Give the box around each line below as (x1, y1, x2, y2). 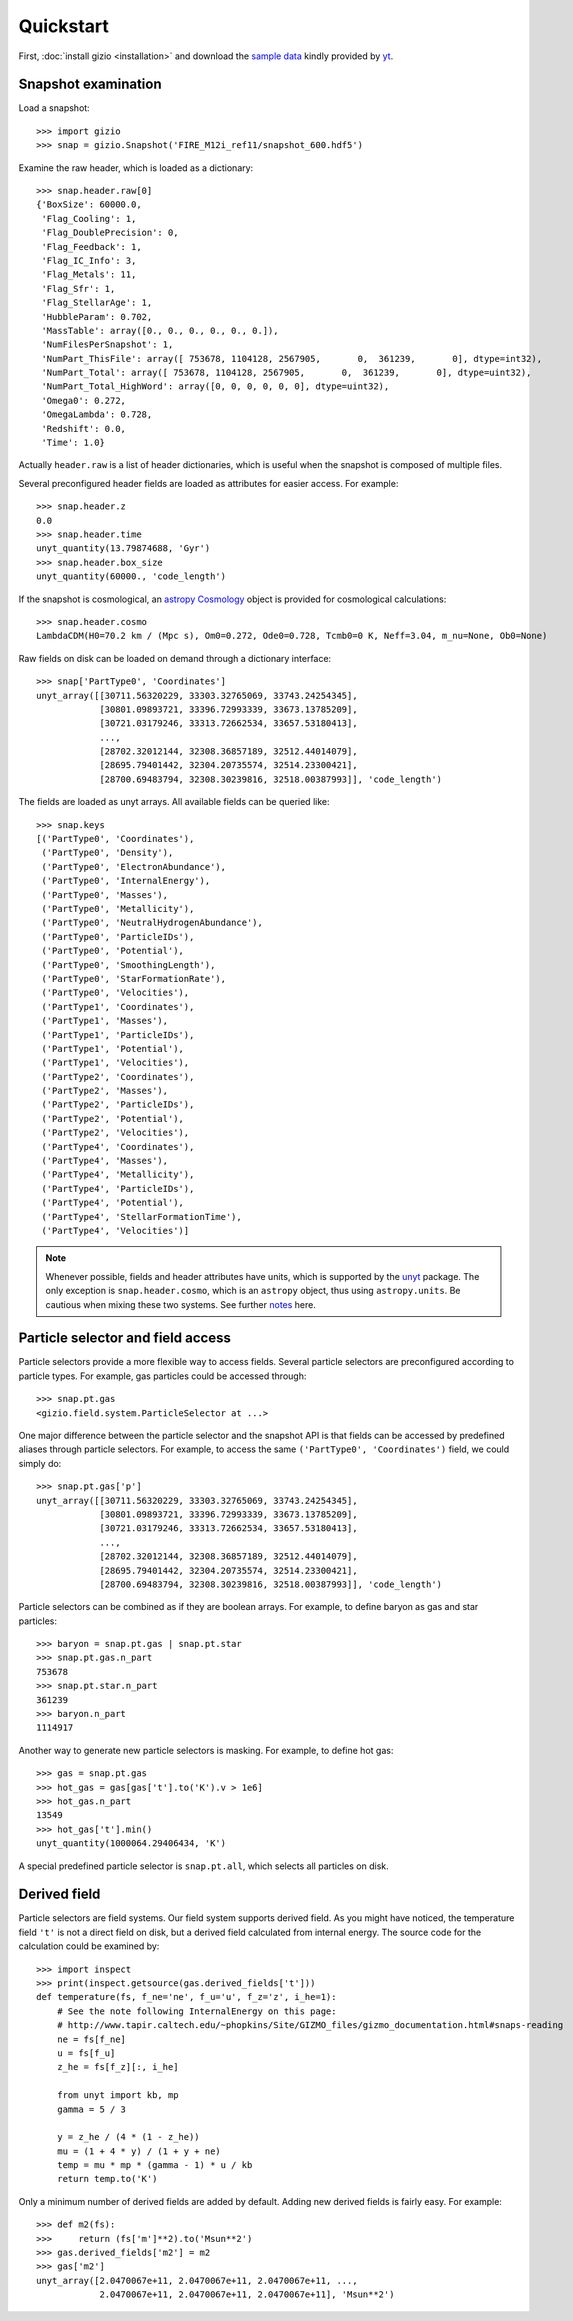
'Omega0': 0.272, (41, 395, 127, 406)
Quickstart (18, 15, 110, 37)
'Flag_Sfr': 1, (41, 283, 116, 294)
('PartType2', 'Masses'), (41, 1085, 169, 1097)
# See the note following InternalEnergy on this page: (56, 2005, 337, 2017)
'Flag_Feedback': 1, (41, 241, 142, 252)
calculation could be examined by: (18, 1940, 160, 1952)
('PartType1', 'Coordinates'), (41, 1001, 195, 1012)
